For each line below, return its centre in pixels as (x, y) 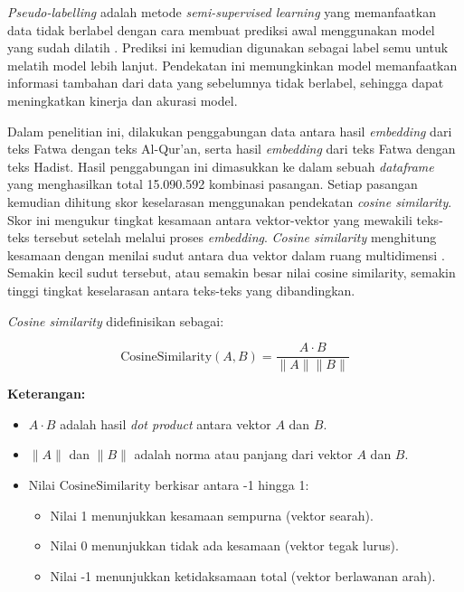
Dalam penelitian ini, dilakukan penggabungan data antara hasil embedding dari (230, 131)
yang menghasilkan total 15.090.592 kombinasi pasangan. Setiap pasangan (213, 184)
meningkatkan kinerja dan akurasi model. (123, 100)
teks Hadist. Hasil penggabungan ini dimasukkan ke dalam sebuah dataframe (221, 166)
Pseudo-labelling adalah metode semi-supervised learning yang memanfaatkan (222, 12)
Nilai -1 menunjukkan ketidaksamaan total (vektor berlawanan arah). (243, 575)
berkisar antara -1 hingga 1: (232, 484)
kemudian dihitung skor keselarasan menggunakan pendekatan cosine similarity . (230, 201)
